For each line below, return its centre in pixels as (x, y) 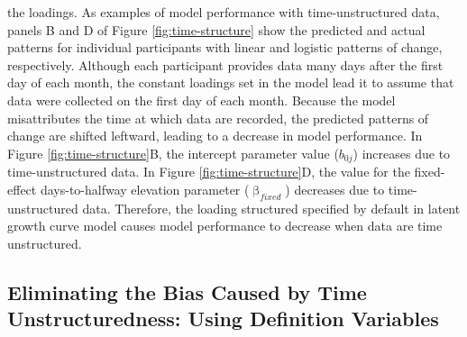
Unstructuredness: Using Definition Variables (223, 319)
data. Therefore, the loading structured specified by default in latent (271, 208)
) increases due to (402, 153)
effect (22, 189)
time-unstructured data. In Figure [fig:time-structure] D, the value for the (209, 172)
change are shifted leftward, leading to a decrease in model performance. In (215, 136)
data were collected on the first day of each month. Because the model (201, 100)
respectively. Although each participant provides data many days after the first (225, 64)
